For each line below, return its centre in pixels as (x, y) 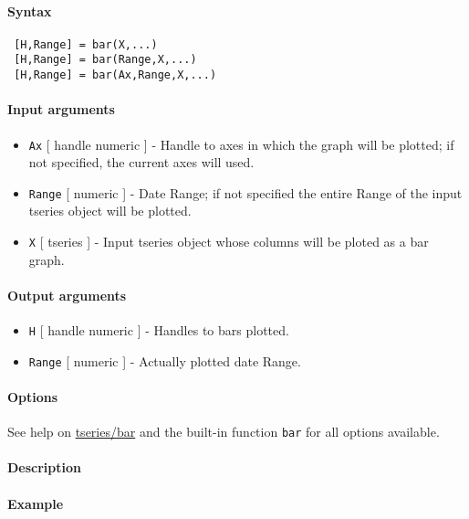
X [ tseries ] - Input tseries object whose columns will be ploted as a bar (229, 242)
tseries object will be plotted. (110, 211)
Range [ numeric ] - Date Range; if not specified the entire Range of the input (245, 192)
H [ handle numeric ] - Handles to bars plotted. (159, 330)
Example (36, 503)
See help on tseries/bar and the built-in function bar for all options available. (224, 432)
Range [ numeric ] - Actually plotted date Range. (165, 360)
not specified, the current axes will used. (141, 162)
